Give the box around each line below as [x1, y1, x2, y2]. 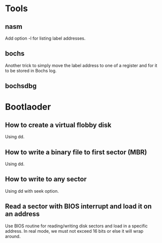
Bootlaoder [5, 101, 51, 112]
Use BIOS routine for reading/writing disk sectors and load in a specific [5, 223, 148, 229]
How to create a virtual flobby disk [5, 121, 112, 129]
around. [5, 233, 21, 239]
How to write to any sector [5, 175, 87, 183]
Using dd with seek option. [5, 188, 59, 194]
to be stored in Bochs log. [5, 67, 57, 73]
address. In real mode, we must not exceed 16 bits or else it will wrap [5, 228, 144, 234]
